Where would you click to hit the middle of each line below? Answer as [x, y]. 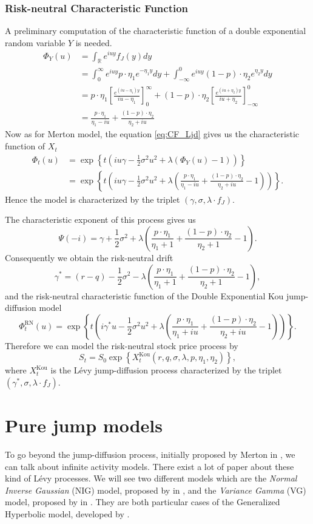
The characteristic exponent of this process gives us [100, 219]
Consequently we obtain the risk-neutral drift [89, 257]
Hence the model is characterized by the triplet [93, 199]
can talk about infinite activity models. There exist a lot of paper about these [150, 466]
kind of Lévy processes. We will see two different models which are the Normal [151, 478]
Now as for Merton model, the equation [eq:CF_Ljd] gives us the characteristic [152, 134]
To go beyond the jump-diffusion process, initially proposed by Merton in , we [150, 454]
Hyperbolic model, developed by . [67, 513]
